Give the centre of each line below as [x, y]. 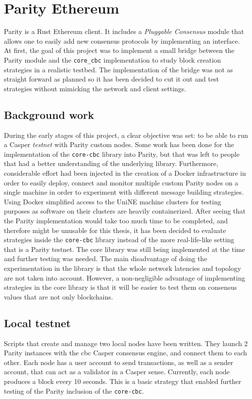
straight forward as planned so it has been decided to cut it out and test [112, 79]
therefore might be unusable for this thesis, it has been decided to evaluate [115, 230]
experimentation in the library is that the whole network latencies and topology [123, 268]
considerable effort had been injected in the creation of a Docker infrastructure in [125, 173]
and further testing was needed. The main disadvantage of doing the [106, 258]
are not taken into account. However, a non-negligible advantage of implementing [125, 277]
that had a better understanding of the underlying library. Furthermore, [111, 163]
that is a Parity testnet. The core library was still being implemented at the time [125, 249]
